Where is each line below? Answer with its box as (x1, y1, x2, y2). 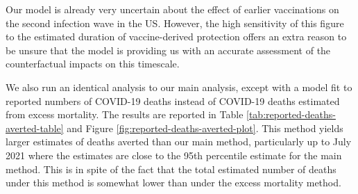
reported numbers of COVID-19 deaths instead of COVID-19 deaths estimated (6, 93, 340, 108)
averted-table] (6, 120, 64, 135)
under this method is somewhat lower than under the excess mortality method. (6, 175, 341, 190)
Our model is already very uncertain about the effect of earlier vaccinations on (6, 2, 339, 16)
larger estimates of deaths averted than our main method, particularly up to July (6, 134, 352, 149)
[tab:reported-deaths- (246, 107, 336, 122)
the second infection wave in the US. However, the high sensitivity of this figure (6, 15, 344, 30)
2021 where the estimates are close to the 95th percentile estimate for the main (6, 147, 342, 162)
